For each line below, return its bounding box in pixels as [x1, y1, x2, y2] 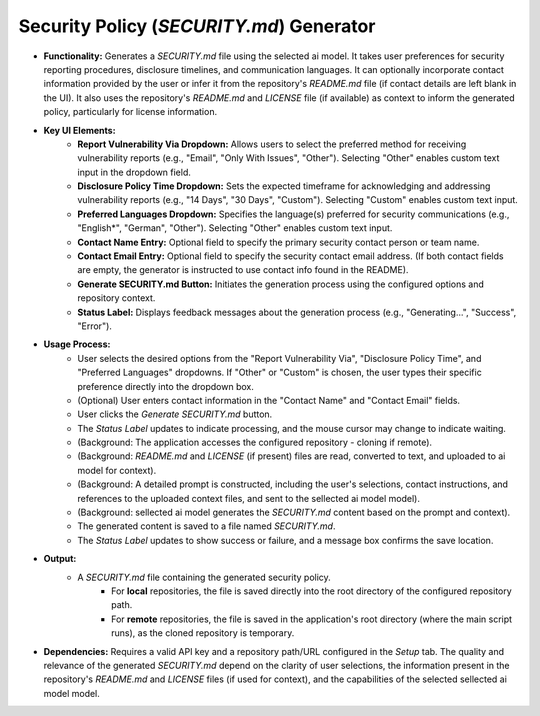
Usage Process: [43, 338, 111, 350]
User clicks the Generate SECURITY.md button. [77, 408, 273, 420]
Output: [43, 553, 77, 565]
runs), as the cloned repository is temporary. [111, 627, 295, 639]
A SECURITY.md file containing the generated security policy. [77, 571, 332, 583]
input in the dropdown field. [77, 166, 192, 178]
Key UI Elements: [43, 124, 116, 136]
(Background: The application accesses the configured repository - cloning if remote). [77, 436, 433, 449]
